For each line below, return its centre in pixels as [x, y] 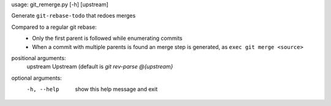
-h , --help [43, 89]
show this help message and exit [116, 89]
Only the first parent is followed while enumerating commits [107, 38]
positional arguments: [39, 58]
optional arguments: [37, 78]
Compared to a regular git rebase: [54, 27]
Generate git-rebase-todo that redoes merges [74, 16]
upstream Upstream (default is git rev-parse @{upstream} [100, 67]
